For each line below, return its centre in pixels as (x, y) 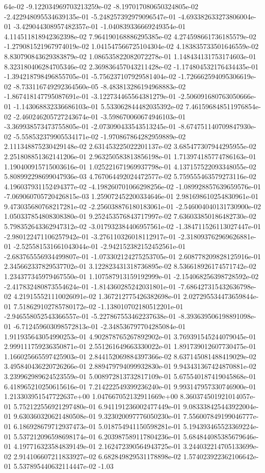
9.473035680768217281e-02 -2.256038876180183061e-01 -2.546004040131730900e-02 (132, 206)
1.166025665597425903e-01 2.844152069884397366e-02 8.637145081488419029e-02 (130, 356)
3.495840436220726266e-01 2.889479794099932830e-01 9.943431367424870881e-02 (130, 366)
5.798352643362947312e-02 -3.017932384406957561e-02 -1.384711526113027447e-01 (132, 226)
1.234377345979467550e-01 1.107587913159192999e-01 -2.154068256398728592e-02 (131, 276)
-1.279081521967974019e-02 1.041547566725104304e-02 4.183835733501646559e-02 (131, 46)
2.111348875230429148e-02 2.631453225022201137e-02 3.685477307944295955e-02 (130, 146)
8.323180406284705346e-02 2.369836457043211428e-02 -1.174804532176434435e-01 (131, 66)
